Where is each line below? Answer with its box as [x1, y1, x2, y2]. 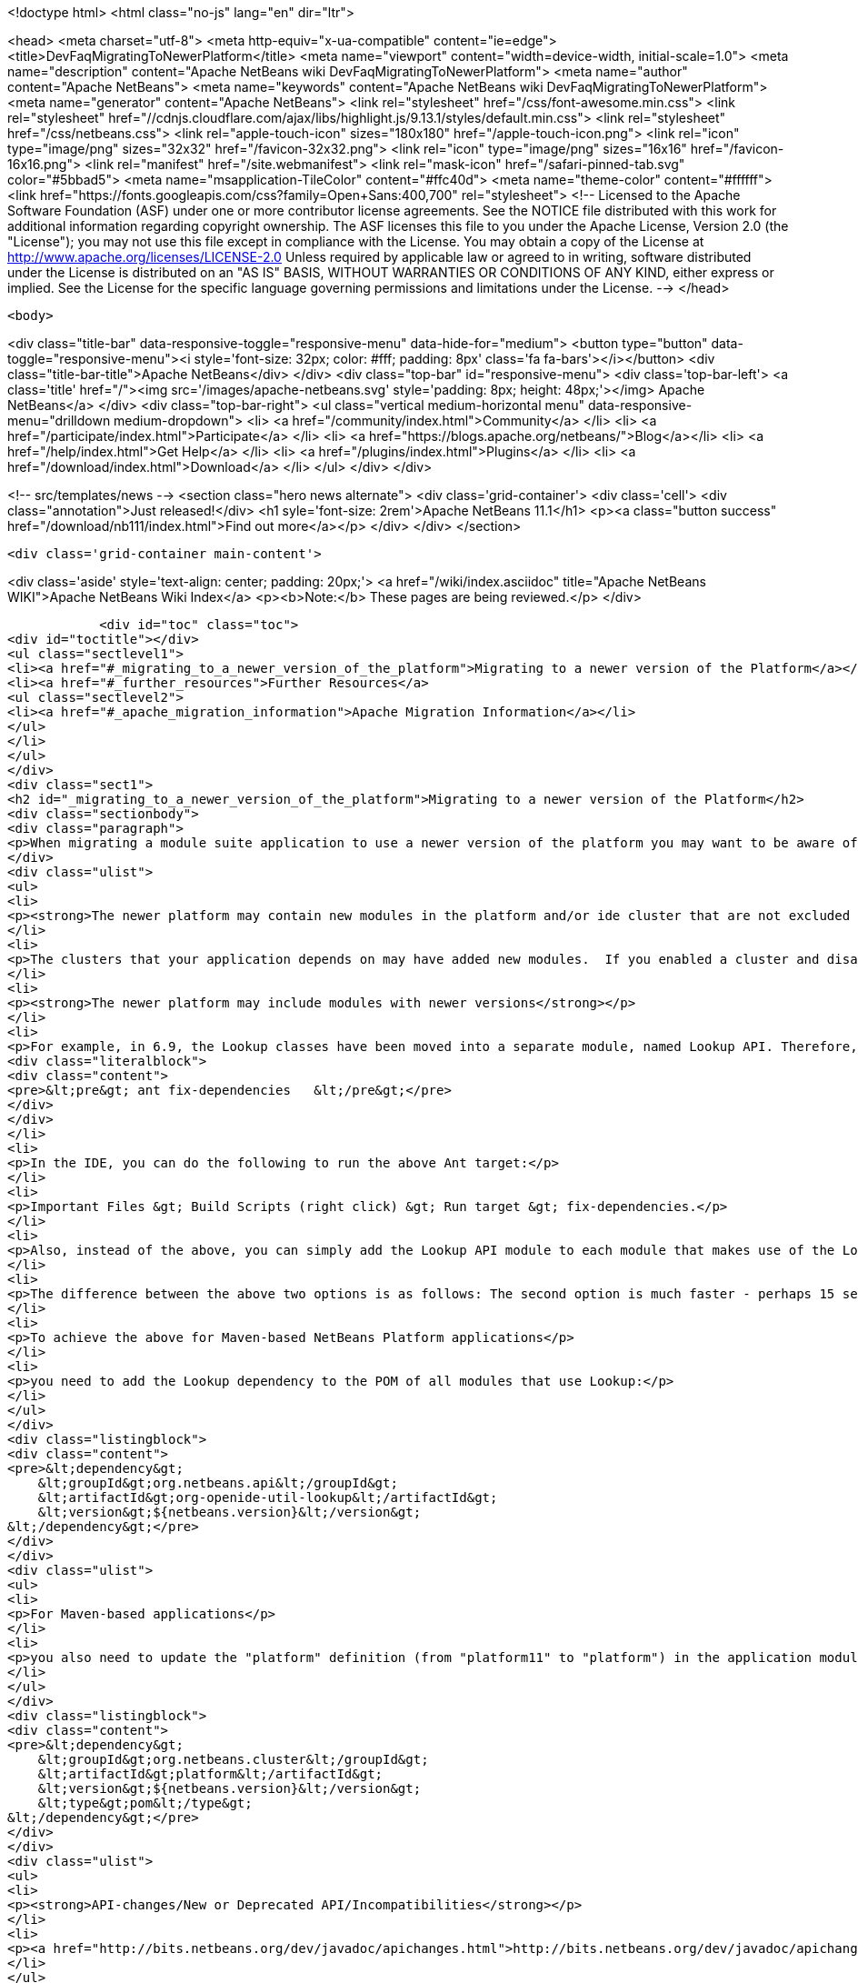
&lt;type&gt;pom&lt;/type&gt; [37, 1796, 253, 1810]
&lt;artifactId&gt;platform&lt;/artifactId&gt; [37, 1767, 384, 1781]
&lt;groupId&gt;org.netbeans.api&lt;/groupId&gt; [37, 1476, 398, 1490]
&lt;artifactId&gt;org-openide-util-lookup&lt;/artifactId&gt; [37, 1490, 498, 1505]
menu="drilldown [7, 413, 111, 428]
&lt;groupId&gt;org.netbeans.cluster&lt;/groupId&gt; [37, 1752, 429, 1767]
